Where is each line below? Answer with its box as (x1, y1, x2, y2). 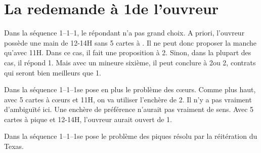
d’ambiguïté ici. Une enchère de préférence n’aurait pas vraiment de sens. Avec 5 (4, 104, 254, 114)
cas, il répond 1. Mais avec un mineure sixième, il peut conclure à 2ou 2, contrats (4, 57, 256, 67)
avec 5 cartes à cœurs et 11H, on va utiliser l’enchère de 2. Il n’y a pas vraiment (4, 94, 252, 104)
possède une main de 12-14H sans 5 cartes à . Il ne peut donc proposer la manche (4, 37, 257, 48)
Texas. (4, 141, 24, 151)
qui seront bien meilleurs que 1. (4, 67, 101, 78)
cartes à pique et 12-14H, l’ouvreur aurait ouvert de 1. (4, 113, 172, 124)
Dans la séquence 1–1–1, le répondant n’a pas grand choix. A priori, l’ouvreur (4, 27, 245, 38)
